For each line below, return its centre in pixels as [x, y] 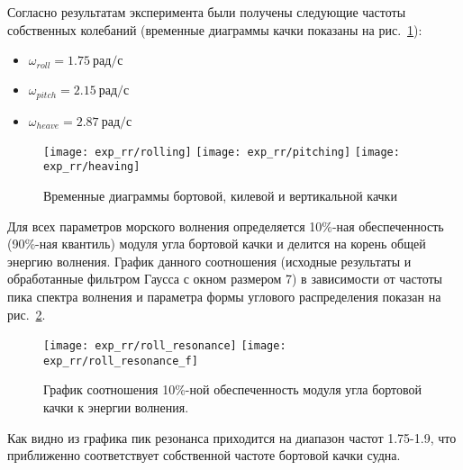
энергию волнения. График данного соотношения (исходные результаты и [209, 261]
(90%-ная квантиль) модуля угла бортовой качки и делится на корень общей [217, 244]
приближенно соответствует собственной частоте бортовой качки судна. [204, 455]
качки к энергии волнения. [116, 407]
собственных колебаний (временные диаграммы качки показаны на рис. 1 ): [215, 29]
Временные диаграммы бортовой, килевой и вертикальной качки [220, 195]
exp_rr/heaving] [92, 167]
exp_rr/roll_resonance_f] [121, 361]
